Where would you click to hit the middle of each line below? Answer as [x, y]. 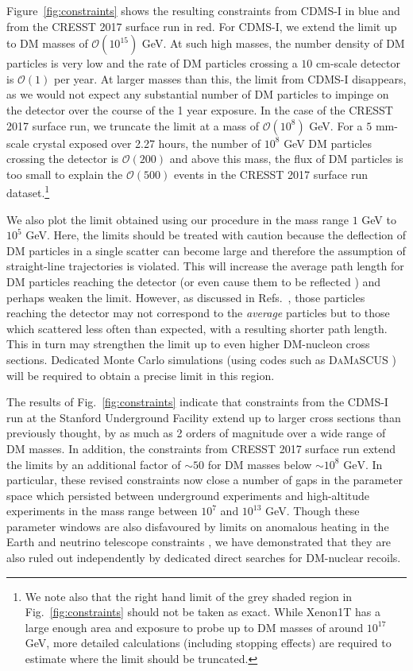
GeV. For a [336, 125]
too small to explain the [65, 174]
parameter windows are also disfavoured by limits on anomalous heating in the [198, 526]
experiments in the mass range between [102, 511]
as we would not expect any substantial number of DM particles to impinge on [198, 94]
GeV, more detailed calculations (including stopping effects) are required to [208, 643]
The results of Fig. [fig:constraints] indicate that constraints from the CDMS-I [197, 402]
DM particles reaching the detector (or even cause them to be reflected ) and [194, 281]
